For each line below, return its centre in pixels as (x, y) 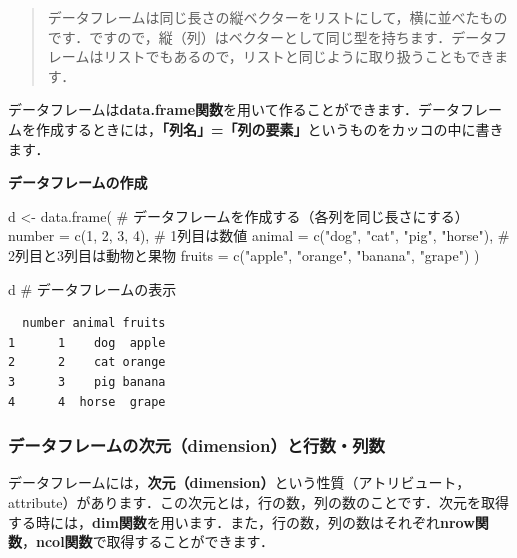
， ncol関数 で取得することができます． (148, 541)
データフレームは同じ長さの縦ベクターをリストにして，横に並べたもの (277, 17)
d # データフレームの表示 (92, 288)
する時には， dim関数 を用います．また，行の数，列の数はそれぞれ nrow (241, 521)
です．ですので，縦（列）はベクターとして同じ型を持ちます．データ (270, 36)
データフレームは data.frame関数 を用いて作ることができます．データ (234, 109)
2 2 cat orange (87, 362)
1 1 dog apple (87, 342)
